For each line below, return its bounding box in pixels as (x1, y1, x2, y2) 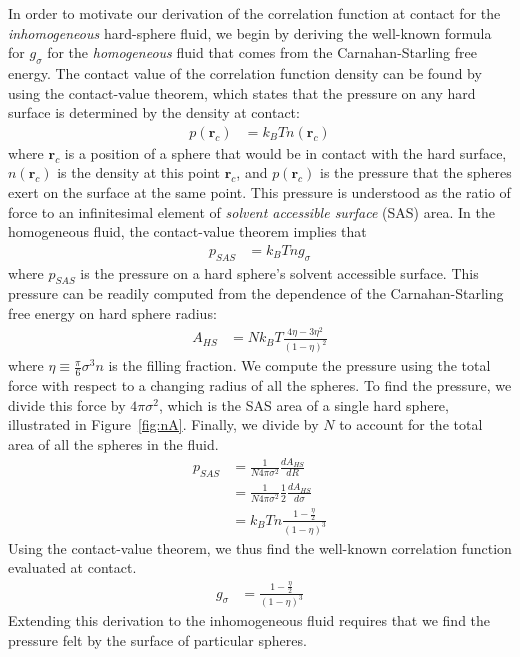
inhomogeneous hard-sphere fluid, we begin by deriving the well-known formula (8, 22, 492, 43)
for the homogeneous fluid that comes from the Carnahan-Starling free (47, 42, 477, 63)
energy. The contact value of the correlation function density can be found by (8, 62, 482, 83)
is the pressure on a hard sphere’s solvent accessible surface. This (80, 262, 479, 283)
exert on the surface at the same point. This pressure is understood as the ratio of (8, 181, 511, 202)
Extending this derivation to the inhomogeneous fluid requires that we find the (8, 610, 491, 631)
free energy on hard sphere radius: (8, 302, 217, 323)
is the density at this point (57, 162, 221, 183)
